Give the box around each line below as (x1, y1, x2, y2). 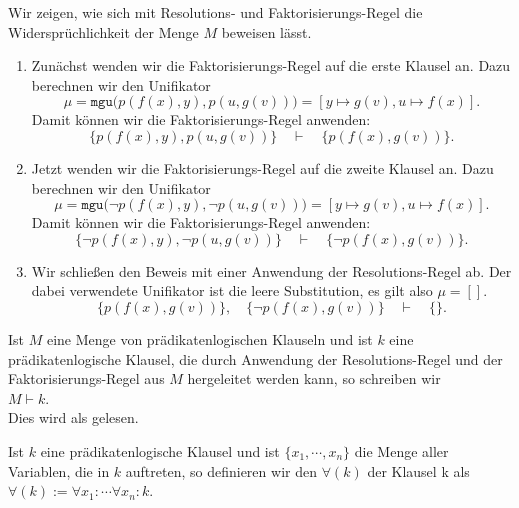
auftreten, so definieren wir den (125, 460, 317, 481)
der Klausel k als (367, 460, 470, 481)
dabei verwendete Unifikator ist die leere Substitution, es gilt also (31, 280, 433, 301)
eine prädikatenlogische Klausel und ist (40, 440, 280, 461)
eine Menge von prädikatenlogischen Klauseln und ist (46, 328, 373, 349)
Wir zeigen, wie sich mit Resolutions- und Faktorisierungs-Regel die (8, 2, 423, 22)
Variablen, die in (8, 460, 110, 481)
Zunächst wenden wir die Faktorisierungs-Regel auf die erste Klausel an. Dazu (31, 55, 511, 76)
